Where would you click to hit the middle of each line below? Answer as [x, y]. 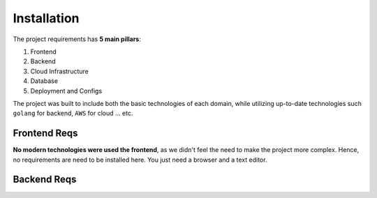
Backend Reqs [45, 180]
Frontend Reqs [45, 134]
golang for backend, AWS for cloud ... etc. [73, 113]
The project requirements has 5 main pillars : [77, 39]
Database [44, 81]
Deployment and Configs [66, 91]
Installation [46, 18]
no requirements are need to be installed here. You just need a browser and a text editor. [140, 160]
